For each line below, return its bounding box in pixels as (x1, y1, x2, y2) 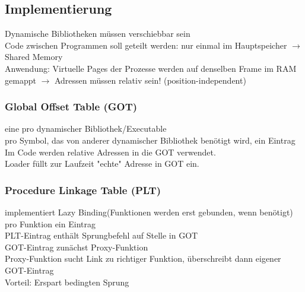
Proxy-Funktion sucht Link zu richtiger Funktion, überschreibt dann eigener (5, 252, 281, 265)
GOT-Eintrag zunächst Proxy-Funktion (5, 240, 148, 253)
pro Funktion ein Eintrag (5, 217, 96, 230)
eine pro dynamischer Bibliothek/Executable (5, 122, 167, 135)
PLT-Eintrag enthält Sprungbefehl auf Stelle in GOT (5, 229, 198, 242)
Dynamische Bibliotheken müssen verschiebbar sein (5, 27, 190, 40)
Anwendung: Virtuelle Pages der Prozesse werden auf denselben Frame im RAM (5, 62, 297, 74)
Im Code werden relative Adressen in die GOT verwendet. (5, 145, 216, 158)
